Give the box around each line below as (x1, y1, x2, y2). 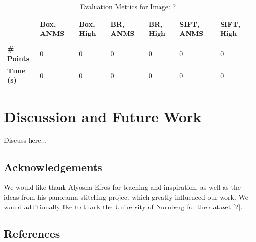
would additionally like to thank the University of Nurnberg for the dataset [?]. (4, 201, 243, 211)
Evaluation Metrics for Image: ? (80, 1, 176, 11)
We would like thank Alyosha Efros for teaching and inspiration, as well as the (4, 182, 241, 192)
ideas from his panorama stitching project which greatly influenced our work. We (4, 191, 248, 202)
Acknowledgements (4, 159, 102, 174)
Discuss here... (4, 135, 47, 145)
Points (7, 53, 30, 63)
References (4, 225, 60, 241)
